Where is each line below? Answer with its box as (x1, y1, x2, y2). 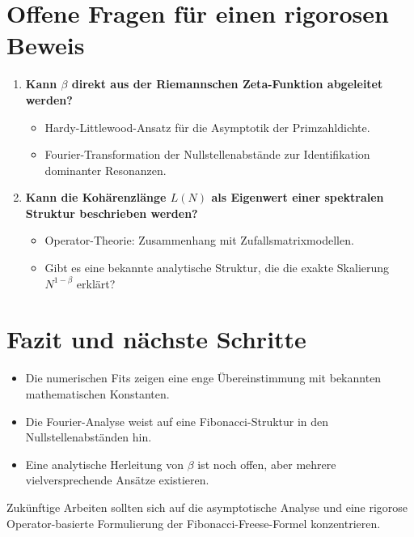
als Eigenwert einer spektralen (211, 189, 384, 206)
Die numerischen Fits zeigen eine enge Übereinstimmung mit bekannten (25, 369, 382, 386)
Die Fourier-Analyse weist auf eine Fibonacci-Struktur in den (25, 412, 329, 429)
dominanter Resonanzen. (44, 161, 167, 178)
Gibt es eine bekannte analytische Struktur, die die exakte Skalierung (44, 259, 390, 276)
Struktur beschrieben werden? (25, 204, 198, 221)
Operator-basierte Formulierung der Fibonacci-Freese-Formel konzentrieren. (6, 514, 381, 531)
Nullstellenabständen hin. (25, 428, 152, 445)
